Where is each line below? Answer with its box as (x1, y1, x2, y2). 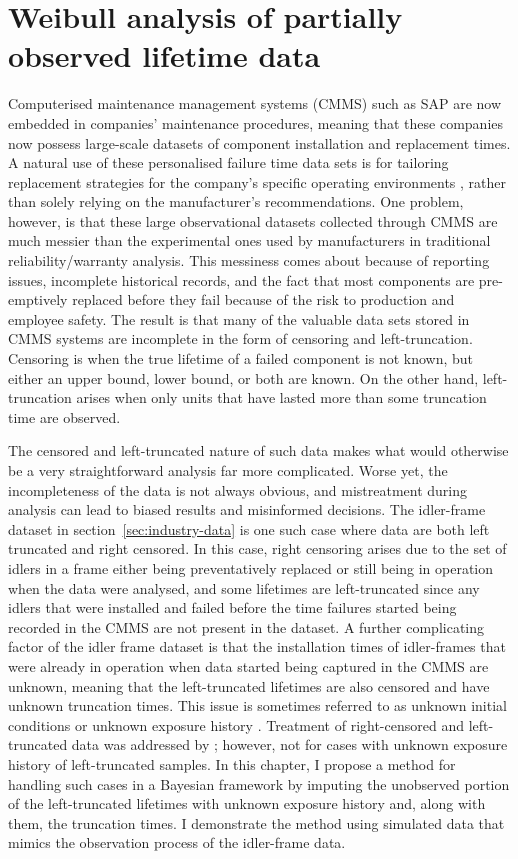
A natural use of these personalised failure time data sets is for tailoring (8, 152, 449, 173)
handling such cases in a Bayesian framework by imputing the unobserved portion (8, 773, 510, 794)
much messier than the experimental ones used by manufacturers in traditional (8, 230, 491, 251)
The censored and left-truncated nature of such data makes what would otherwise (8, 440, 509, 461)
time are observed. (8, 406, 121, 427)
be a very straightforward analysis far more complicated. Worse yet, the (8, 460, 448, 480)
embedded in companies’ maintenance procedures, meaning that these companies (8, 112, 504, 133)
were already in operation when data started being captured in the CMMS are (8, 655, 489, 676)
